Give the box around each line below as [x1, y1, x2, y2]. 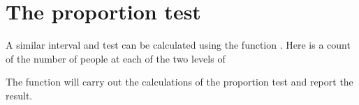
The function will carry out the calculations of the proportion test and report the [6, 74, 353, 89]
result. [6, 88, 33, 102]
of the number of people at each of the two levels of [6, 51, 226, 65]
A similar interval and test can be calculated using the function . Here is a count [6, 38, 351, 52]
